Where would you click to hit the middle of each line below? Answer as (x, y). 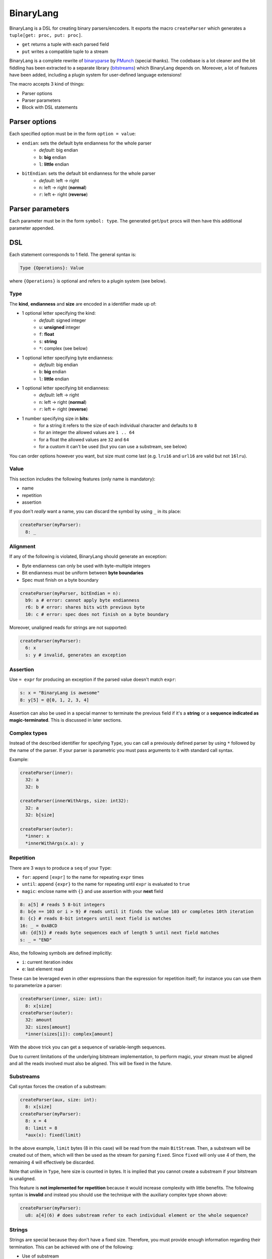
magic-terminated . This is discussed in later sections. (66, 720)
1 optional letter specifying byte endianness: (67, 358)
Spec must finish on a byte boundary (60, 580)
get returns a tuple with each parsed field (65, 44)
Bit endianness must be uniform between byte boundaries (83, 573)
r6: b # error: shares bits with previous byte (85, 607)
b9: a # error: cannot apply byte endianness (82, 600)
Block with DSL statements (50, 107)
